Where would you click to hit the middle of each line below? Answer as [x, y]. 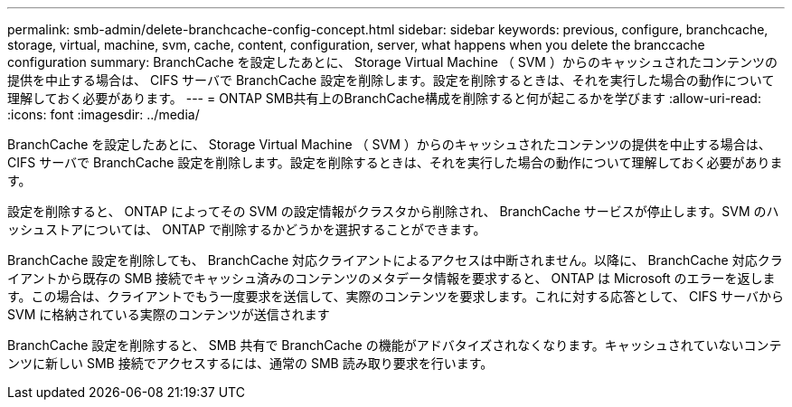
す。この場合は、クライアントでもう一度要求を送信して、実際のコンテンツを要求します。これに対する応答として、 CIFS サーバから [396, 296]
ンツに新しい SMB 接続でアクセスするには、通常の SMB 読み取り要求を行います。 [250, 363]
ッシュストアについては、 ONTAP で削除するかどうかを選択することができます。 [247, 229]
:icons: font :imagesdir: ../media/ [104, 114]
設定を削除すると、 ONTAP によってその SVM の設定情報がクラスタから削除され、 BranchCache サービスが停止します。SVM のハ [393, 211]
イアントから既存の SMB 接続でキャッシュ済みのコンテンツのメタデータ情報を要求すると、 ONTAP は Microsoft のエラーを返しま [391, 278]
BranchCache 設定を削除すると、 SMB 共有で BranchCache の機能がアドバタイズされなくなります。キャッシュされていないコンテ [395, 345]
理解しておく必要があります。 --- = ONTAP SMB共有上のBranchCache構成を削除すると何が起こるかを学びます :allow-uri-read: [384, 98]
